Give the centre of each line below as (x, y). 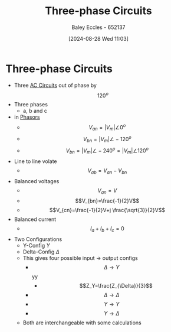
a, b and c (35, 111)
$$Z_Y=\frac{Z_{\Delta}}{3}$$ (116, 286)
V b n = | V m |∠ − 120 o (107, 139)
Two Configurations (38, 239)
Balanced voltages (37, 181)
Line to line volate (35, 161)
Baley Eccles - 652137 (98, 27)
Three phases (31, 105)
